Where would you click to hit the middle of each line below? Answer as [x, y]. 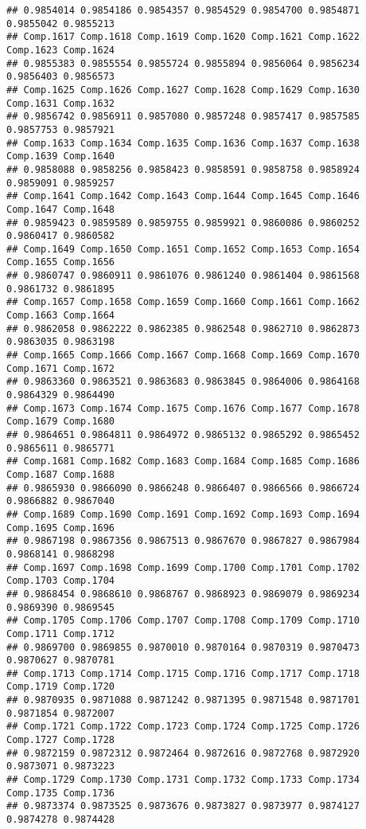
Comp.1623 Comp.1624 [61, 50]
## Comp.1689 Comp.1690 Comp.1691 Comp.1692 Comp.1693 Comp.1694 [183, 514]
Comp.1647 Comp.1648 [61, 209]
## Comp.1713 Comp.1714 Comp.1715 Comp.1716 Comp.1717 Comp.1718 [183, 673]
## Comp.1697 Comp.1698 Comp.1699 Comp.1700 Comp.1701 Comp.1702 [183, 567]
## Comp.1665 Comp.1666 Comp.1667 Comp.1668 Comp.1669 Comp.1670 [183, 356]
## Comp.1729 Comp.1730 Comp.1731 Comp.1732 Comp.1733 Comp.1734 [183, 780]
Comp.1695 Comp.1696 [61, 528]
